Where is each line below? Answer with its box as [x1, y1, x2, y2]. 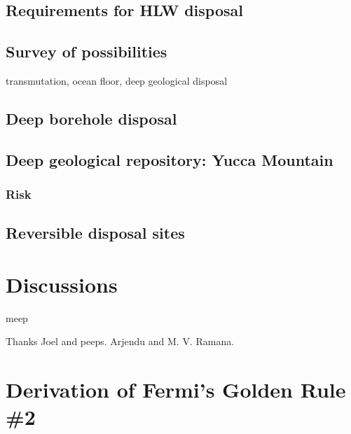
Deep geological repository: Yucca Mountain [6, 148, 333, 170]
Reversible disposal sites [6, 222, 185, 244]
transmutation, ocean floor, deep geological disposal [6, 73, 228, 87]
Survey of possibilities [6, 41, 167, 62]
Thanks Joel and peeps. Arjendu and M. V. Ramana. [6, 334, 235, 349]
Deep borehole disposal [6, 107, 177, 129]
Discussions [6, 269, 118, 298]
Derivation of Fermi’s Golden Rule [6, 375, 346, 404]
